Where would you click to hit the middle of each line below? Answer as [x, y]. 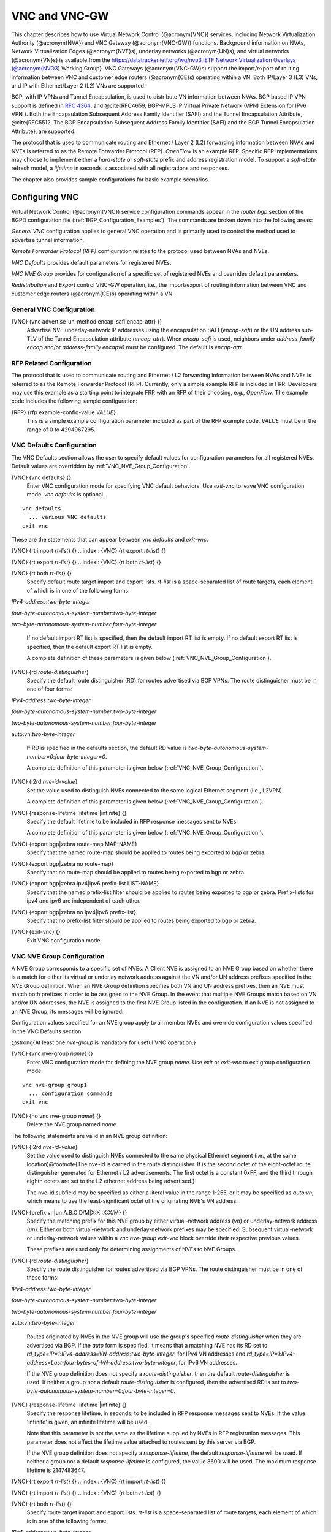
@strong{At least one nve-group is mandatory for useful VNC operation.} [104, 1042]
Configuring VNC [45, 197]
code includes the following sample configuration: [74, 401]
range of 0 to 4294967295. [61, 430]
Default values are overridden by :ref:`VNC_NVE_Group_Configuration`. [101, 466]
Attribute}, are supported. [44, 131]
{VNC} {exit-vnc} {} [36, 932]
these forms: [43, 1278]
